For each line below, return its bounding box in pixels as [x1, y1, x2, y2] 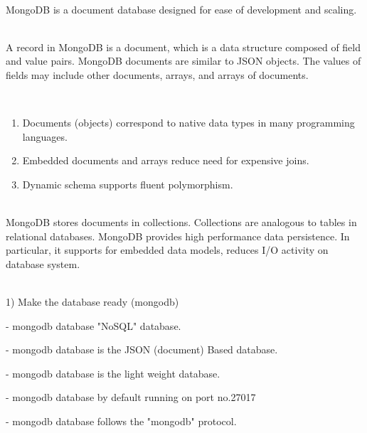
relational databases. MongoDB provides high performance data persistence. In [6, 228, 350, 243]
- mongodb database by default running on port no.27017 [6, 390, 256, 405]
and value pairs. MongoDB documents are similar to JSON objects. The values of [6, 53, 361, 68]
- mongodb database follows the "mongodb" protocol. [6, 414, 237, 429]
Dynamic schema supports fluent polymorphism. [22, 176, 233, 191]
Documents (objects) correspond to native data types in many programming [22, 115, 355, 130]
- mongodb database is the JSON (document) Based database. [6, 342, 278, 357]
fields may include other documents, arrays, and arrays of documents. [6, 67, 309, 82]
